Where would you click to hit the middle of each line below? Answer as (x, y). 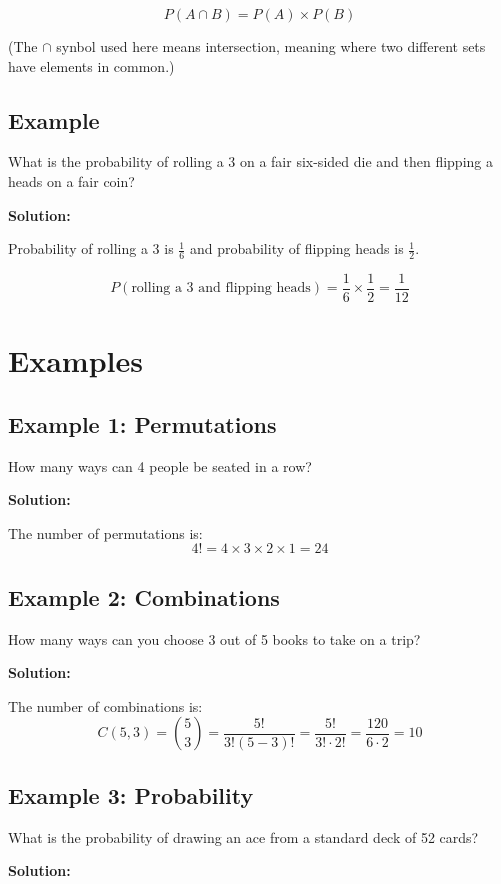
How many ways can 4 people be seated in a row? (160, 465)
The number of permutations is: (105, 532)
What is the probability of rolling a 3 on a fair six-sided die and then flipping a (250, 161)
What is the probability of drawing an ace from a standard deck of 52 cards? (243, 836)
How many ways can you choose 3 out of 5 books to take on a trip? (214, 638)
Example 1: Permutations (142, 423)
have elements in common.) (91, 65)
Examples (75, 360)
